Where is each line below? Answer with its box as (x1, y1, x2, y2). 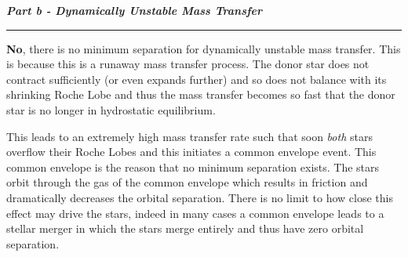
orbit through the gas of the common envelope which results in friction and (6, 174, 368, 190)
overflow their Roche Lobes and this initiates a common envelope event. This (6, 143, 377, 160)
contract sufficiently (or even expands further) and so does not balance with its (6, 71, 387, 87)
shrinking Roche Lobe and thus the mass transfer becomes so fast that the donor (6, 86, 395, 103)
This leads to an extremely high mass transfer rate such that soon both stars (6, 128, 373, 144)
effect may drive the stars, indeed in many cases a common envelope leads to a (6, 205, 384, 221)
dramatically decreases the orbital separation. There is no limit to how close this (6, 189, 393, 205)
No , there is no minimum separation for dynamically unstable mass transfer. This (6, 40, 401, 56)
